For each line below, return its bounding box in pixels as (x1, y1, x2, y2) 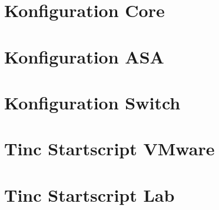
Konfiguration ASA (4, 44, 164, 68)
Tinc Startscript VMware (4, 136, 215, 161)
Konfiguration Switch (4, 90, 181, 114)
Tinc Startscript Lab (4, 182, 175, 206)
